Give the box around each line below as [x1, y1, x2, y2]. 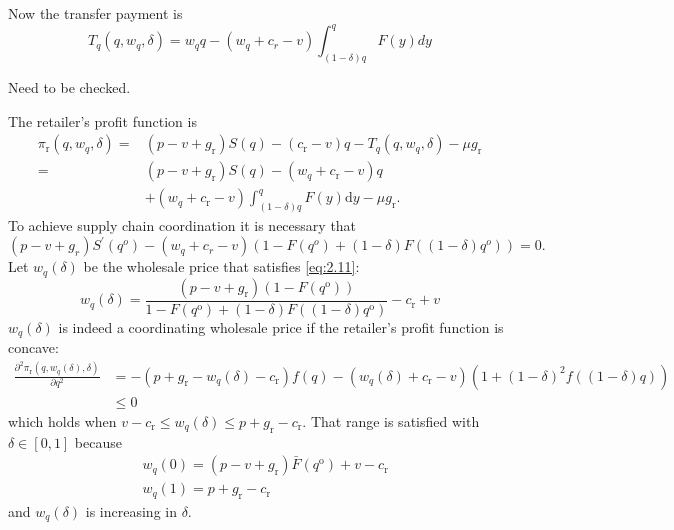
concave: [8, 337, 59, 358]
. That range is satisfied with [302, 410, 480, 431]
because [74, 431, 122, 452]
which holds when [8, 410, 117, 431]
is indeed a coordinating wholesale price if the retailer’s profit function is [58, 316, 504, 337]
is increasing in [85, 500, 177, 521]
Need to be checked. [8, 76, 131, 97]
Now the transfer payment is [8, 3, 183, 23]
